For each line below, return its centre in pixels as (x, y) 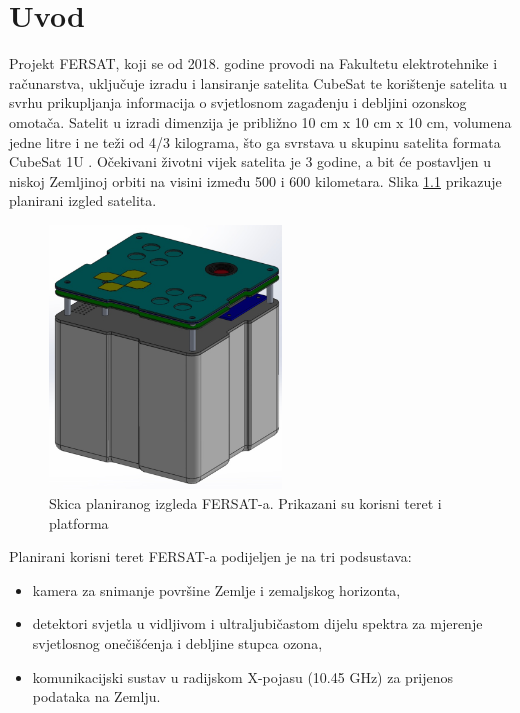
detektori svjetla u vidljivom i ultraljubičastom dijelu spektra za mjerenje (257, 623)
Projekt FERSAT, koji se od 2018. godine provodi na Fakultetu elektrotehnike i (253, 63)
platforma (79, 522)
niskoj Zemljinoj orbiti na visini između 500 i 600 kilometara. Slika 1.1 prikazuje (255, 180)
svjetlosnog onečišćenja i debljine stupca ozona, (177, 643)
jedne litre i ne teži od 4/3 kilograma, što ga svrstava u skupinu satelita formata (255, 141)
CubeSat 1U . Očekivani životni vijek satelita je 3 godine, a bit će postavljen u (250, 161)
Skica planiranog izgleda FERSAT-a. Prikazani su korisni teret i (245, 503)
